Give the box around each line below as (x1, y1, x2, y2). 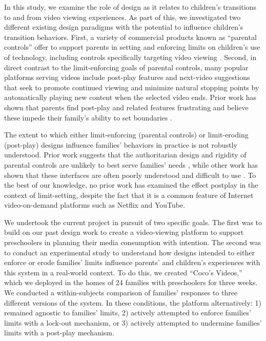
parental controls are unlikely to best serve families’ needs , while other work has (4, 159, 258, 170)
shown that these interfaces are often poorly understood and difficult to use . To (4, 169, 256, 180)
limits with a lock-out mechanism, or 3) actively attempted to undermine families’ (4, 317, 262, 328)
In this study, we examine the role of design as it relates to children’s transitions (4, 2, 256, 12)
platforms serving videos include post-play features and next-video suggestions (4, 72, 250, 83)
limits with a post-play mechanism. (4, 327, 114, 338)
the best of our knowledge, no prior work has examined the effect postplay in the (4, 179, 258, 190)
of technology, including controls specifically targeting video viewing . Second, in (4, 51, 257, 62)
